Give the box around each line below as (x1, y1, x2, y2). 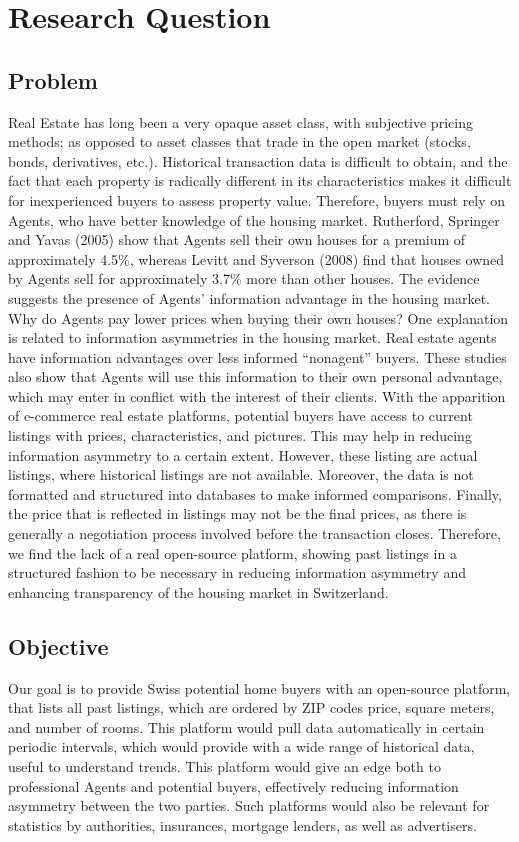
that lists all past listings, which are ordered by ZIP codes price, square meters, (8, 697, 495, 718)
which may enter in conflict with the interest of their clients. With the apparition (8, 385, 506, 406)
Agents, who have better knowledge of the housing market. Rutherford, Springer (8, 209, 500, 230)
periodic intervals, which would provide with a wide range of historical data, (8, 736, 475, 757)
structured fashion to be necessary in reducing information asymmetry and (8, 562, 466, 583)
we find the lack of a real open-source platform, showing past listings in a (8, 542, 457, 563)
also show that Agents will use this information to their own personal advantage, (8, 366, 503, 387)
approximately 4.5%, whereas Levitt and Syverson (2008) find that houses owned (8, 248, 505, 269)
